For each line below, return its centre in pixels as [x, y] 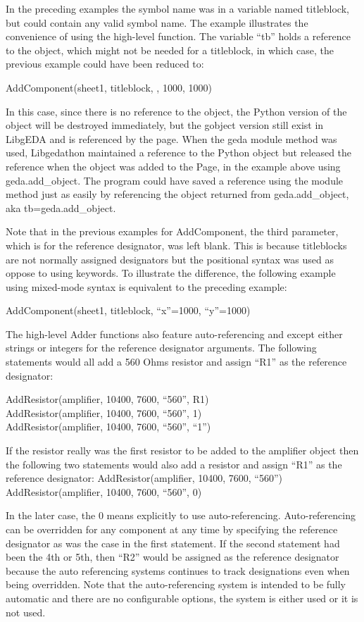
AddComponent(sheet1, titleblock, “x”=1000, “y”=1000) [128, 310]
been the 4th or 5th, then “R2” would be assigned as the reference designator [172, 557]
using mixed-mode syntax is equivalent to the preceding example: [146, 286]
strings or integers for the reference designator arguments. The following [161, 348]
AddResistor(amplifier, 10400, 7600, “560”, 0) [104, 491]
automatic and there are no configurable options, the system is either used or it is [182, 598]
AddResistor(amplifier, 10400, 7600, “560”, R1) [107, 399]
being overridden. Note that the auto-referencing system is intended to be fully [176, 584]
